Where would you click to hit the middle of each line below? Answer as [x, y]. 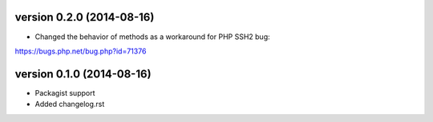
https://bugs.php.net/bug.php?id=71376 [81, 51]
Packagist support [65, 92]
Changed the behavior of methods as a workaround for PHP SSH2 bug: [152, 37]
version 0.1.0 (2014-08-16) [83, 74]
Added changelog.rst [70, 104]
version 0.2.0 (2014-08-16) [85, 17]
